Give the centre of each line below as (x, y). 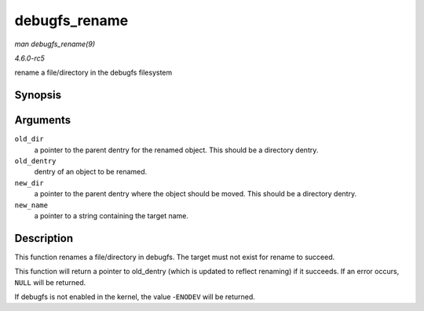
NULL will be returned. (50, 282)
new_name (31, 205)
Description (44, 238)
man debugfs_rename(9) (55, 44)
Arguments (43, 121)
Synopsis (38, 95)
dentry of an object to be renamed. (91, 172)
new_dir (29, 183)
